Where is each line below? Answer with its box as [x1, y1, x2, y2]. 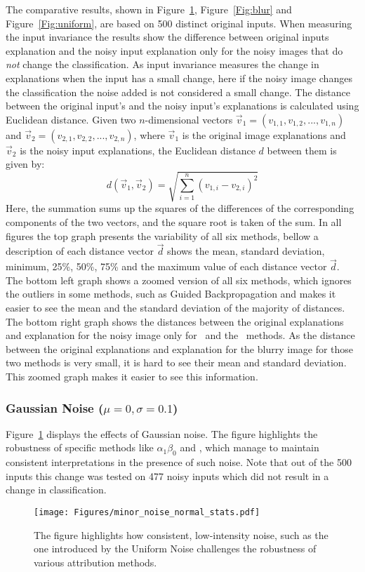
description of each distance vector [6, 244, 154, 258]
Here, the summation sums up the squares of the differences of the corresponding [6, 201, 354, 215]
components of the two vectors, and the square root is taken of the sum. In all [6, 215, 342, 230]
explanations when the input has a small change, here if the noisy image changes [6, 70, 352, 85]
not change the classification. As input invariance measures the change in [6, 57, 319, 72]
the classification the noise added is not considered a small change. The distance [6, 84, 350, 99]
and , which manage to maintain [180, 440, 319, 455]
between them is [267, 142, 337, 157]
